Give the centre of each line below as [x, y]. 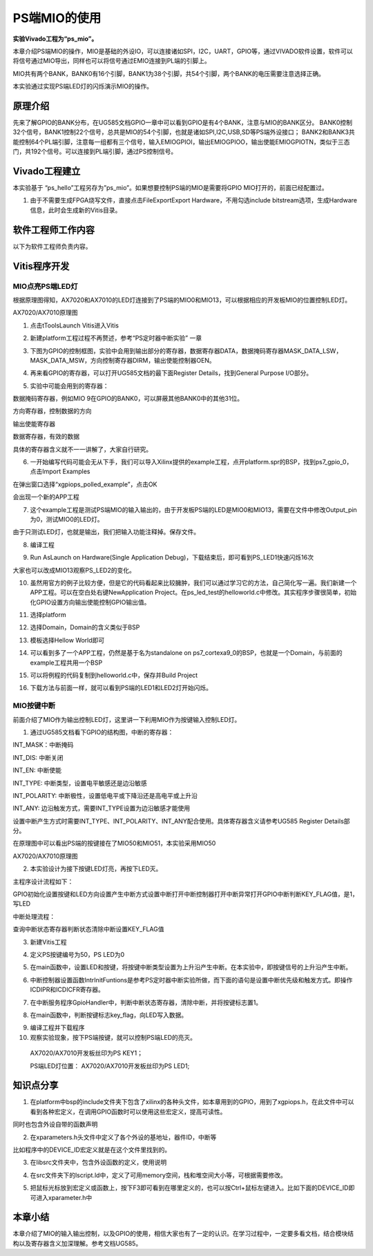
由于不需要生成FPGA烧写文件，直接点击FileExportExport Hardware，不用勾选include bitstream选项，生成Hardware [193, 200]
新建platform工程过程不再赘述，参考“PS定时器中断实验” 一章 [116, 338]
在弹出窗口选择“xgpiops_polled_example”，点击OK [85, 484]
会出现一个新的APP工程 [46, 497]
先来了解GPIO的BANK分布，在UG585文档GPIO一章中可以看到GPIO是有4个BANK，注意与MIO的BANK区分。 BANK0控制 [182, 123]
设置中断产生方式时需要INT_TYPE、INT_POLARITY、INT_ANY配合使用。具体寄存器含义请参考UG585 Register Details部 [181, 821]
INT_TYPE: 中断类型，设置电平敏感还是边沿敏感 [80, 783]
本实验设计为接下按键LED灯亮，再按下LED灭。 [96, 869]
